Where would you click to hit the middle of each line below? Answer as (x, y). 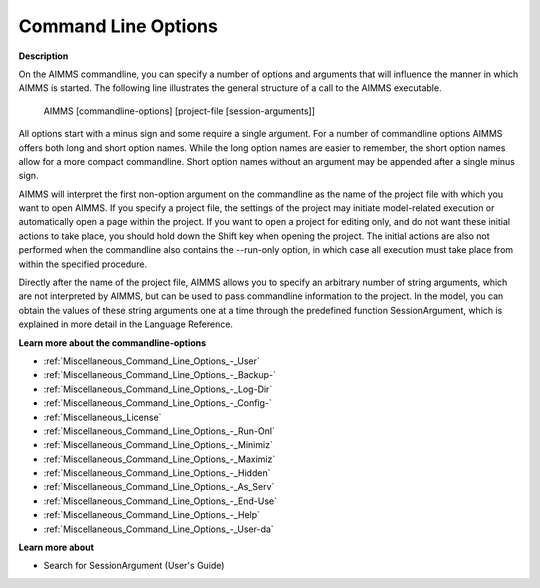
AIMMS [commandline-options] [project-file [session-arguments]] (179, 111)
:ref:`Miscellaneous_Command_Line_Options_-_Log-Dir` (158, 389)
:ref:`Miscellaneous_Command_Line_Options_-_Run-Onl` (159, 431)
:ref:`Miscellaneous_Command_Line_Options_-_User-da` (158, 529)
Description (43, 56)
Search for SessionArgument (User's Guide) (134, 566)
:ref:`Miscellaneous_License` (102, 417)
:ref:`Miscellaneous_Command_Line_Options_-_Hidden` (157, 473)
